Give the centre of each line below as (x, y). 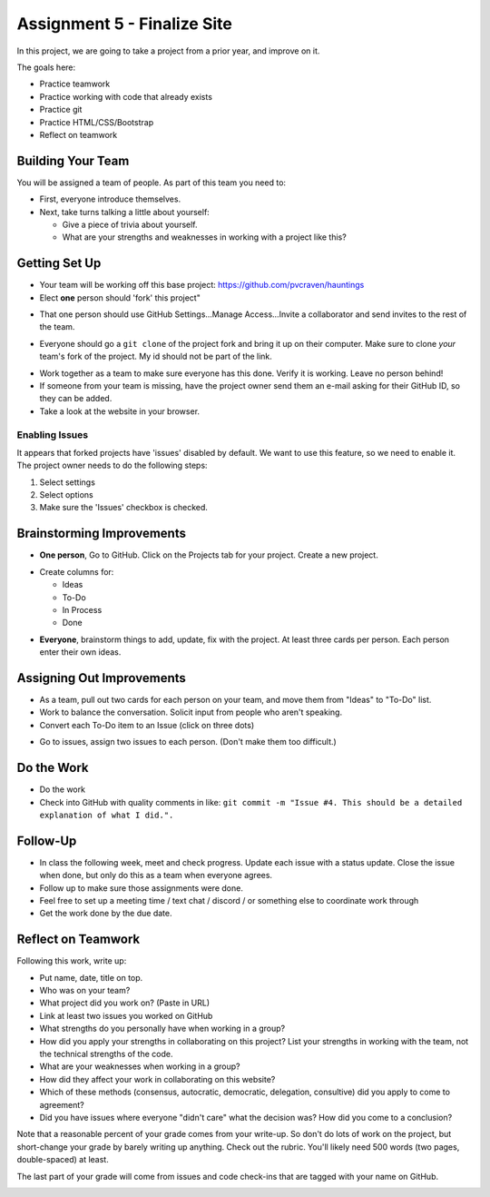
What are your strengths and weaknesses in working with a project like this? (204, 237)
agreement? (62, 1104)
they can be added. (76, 399)
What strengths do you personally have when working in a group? (162, 1029)
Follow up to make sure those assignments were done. (142, 888)
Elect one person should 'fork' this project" (120, 297)
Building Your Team (73, 160)
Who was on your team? (85, 991)
